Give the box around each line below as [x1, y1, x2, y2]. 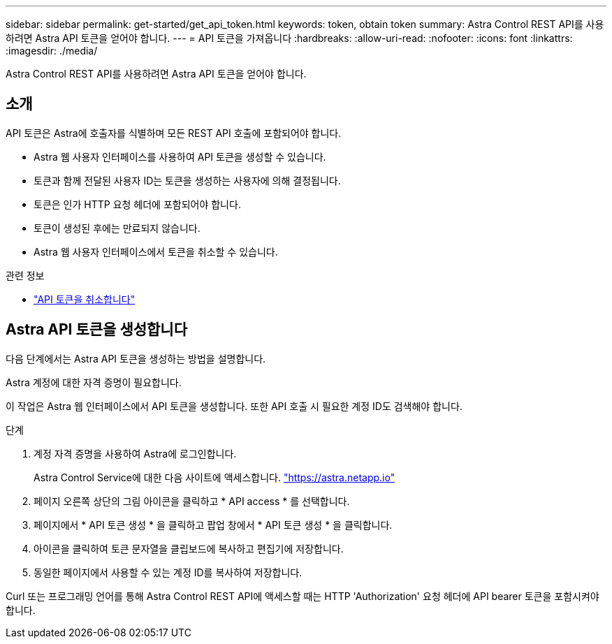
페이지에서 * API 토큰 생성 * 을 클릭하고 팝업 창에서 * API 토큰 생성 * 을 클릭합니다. [34, 518, 393, 531]
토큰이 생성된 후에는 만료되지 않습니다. [34, 221, 201, 234]
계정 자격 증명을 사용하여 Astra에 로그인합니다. [34, 447, 237, 460]
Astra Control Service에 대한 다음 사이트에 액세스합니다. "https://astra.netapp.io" [34, 471, 395, 483]
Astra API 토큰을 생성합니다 [6, 321, 188, 339]
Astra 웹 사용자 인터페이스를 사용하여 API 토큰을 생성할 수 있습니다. [34, 150, 326, 163]
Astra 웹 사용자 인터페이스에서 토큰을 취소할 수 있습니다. [34, 245, 278, 258]
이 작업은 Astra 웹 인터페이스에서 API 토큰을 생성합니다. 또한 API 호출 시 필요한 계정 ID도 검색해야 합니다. [6, 400, 462, 412]
